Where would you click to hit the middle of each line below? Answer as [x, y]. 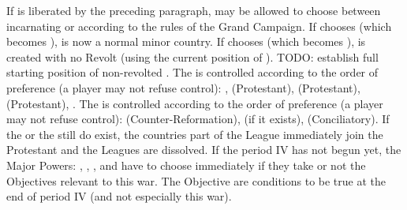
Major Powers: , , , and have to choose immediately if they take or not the [186, 165]
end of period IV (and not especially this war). [119, 196]
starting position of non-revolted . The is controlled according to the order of [192, 72]
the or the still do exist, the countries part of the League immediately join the [195, 134]
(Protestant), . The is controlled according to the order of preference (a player [195, 103]
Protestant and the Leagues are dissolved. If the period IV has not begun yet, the [204, 150]
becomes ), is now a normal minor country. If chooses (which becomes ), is [186, 41]
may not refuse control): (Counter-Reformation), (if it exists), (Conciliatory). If [198, 119]
